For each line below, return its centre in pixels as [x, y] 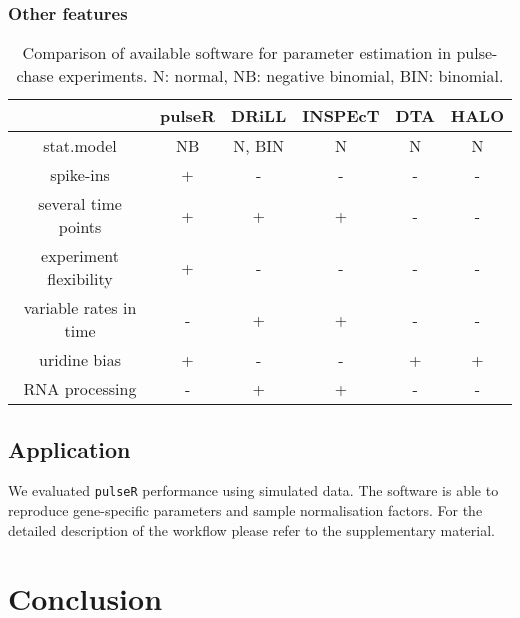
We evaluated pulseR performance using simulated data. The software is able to [253, 490]
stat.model [80, 146]
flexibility [80, 279]
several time [80, 204]
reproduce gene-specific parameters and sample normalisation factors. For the [245, 510]
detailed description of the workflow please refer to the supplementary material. [251, 529]
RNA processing [80, 389]
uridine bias [80, 360]
